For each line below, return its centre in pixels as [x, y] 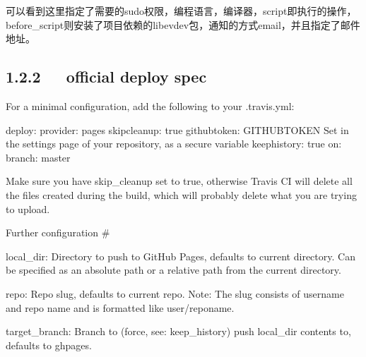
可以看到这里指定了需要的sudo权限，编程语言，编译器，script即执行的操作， [181, 11]
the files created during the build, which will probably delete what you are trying [181, 194]
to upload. [28, 208]
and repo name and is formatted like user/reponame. [120, 307]
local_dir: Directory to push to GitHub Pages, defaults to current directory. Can [181, 256]
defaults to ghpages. [49, 345]
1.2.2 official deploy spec [106, 77]
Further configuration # [58, 232]
